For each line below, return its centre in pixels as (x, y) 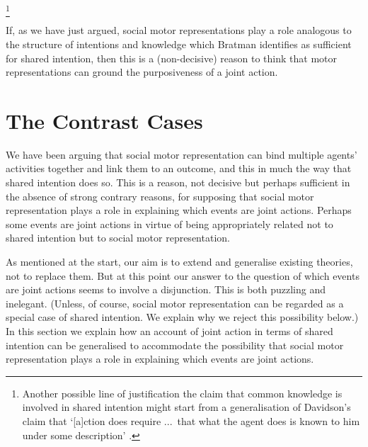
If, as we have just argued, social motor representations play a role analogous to (179, 30)
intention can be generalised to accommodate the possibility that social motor (175, 345)
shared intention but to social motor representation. (118, 238)
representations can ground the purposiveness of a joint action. (142, 72)
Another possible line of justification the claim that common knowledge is (182, 393)
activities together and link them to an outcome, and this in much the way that (179, 168)
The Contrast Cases (104, 120)
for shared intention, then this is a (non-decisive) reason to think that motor (172, 58)
